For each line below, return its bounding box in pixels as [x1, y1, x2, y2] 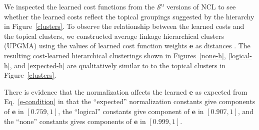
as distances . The [195, 40, 250, 51]
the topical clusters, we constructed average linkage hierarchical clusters [4, 30, 224, 41]
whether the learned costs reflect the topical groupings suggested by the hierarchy [4, 11, 254, 21]
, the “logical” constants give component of [58, 106, 190, 116]
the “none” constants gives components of [4, 116, 132, 126]
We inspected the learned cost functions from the [4, 1, 154, 11]
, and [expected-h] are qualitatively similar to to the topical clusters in [9, 60, 225, 70]
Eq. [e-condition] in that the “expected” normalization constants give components [4, 96, 255, 107]
